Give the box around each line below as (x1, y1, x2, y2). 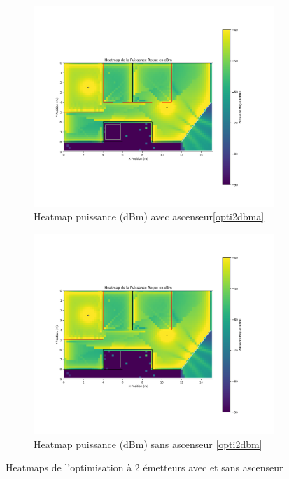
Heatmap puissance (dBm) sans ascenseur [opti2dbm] (34, 436, 262, 451)
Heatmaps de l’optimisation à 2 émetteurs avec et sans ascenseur (6, 460, 283, 475)
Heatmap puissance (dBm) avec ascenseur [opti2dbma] (34, 209, 265, 224)
